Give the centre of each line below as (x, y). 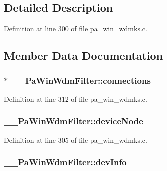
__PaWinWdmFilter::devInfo (65, 162)
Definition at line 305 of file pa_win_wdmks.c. (76, 140)
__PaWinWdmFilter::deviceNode (74, 121)
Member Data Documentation (84, 55)
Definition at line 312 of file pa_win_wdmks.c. (76, 99)
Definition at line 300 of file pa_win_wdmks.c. (76, 28)
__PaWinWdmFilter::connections (81, 80)
